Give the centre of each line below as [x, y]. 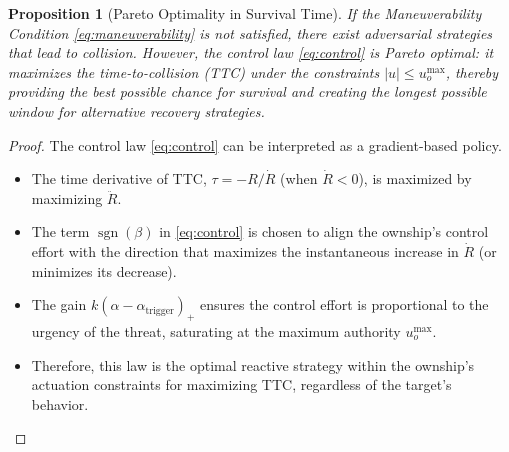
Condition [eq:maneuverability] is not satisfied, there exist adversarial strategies [250, 32]
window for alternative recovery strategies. [136, 110]
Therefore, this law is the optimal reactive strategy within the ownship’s [253, 364]
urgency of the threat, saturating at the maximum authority [216, 330]
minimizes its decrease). [104, 270]
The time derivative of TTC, [119, 178]
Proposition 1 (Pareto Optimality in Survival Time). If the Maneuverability [245, 13]
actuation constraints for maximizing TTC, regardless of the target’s [241, 384]
